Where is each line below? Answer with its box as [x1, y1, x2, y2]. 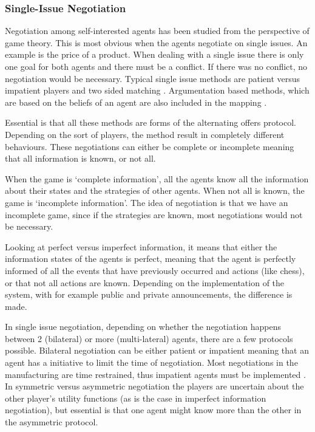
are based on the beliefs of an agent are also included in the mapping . [5, 95, 267, 108]
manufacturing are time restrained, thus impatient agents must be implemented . [5, 368, 306, 380]
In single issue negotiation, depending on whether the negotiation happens [5, 320, 281, 333]
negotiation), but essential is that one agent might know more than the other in [5, 403, 302, 416]
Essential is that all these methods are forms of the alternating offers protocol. [5, 116, 297, 129]
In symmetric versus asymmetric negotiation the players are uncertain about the [5, 380, 304, 393]
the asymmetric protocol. [5, 416, 98, 428]
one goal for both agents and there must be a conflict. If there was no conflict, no [5, 60, 308, 72]
